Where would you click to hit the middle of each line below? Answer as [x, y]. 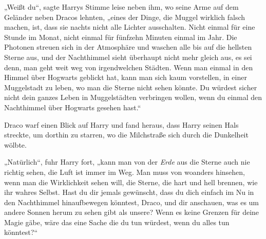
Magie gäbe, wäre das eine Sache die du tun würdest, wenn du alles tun [117, 222]
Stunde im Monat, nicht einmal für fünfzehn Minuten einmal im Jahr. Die [121, 37]
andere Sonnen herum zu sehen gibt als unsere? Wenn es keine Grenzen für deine [132, 212]
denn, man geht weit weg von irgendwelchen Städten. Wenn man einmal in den [129, 67]
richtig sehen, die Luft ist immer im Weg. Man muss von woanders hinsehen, [125, 172]
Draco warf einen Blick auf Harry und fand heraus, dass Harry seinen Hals [121, 124]
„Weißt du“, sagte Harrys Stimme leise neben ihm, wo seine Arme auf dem [121, 7]
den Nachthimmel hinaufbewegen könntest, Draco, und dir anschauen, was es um [132, 202]
